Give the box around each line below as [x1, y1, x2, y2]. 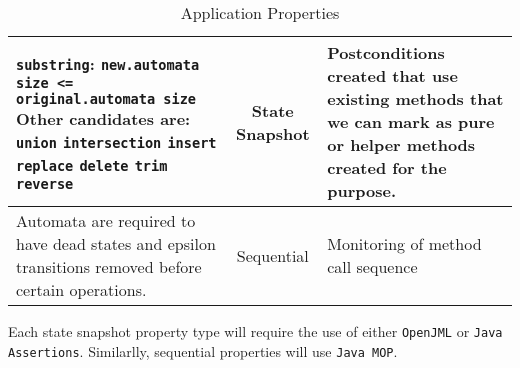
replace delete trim [16, 157, 168, 174]
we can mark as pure [327, 110, 495, 133]
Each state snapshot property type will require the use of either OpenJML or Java [8, 321, 503, 341]
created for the [327, 156, 447, 179]
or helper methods [327, 133, 476, 156]
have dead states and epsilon [16, 232, 216, 255]
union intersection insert [16, 134, 217, 151]
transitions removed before [16, 255, 202, 278]
